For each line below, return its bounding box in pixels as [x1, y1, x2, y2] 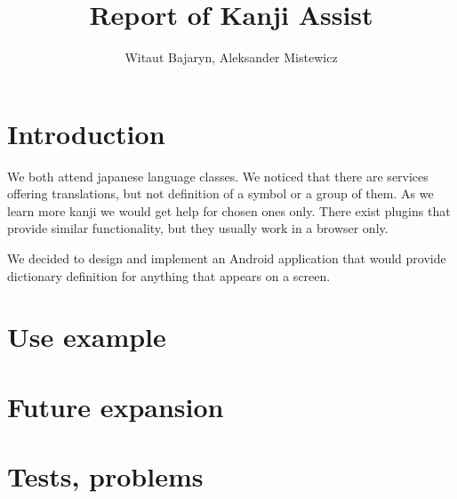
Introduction [7, 115, 165, 151]
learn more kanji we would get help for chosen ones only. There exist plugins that [7, 201, 451, 220]
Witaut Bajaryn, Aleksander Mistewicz [124, 48, 338, 67]
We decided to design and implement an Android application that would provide [7, 249, 446, 268]
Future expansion [7, 388, 224, 424]
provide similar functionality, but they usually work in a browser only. [7, 219, 389, 237]
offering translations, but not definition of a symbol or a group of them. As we [7, 184, 434, 203]
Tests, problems [7, 458, 204, 495]
